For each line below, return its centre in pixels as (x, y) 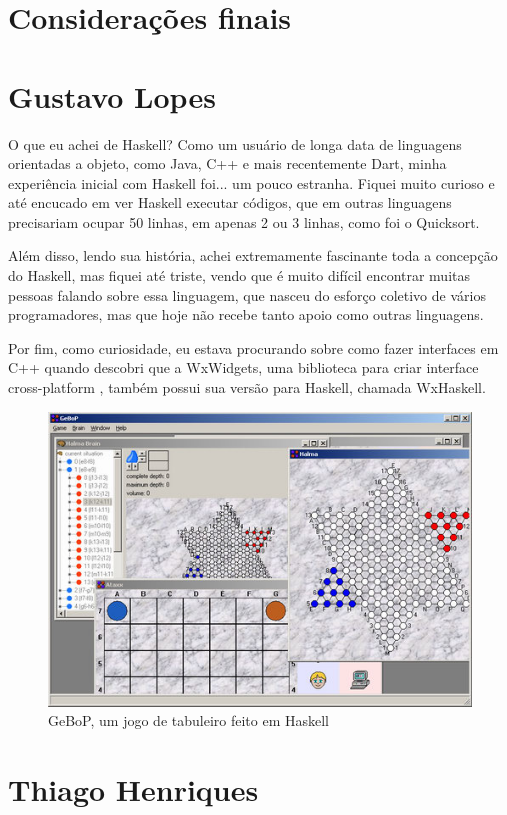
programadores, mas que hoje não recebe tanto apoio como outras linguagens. (246, 314)
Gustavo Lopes (112, 95)
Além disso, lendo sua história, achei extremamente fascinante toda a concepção (253, 255)
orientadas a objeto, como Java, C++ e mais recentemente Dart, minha (227, 163)
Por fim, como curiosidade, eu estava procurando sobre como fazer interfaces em (253, 347)
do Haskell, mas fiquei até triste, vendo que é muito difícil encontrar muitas (239, 275)
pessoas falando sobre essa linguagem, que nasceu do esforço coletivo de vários (247, 294)
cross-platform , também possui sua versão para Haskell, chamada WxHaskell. (247, 387)
